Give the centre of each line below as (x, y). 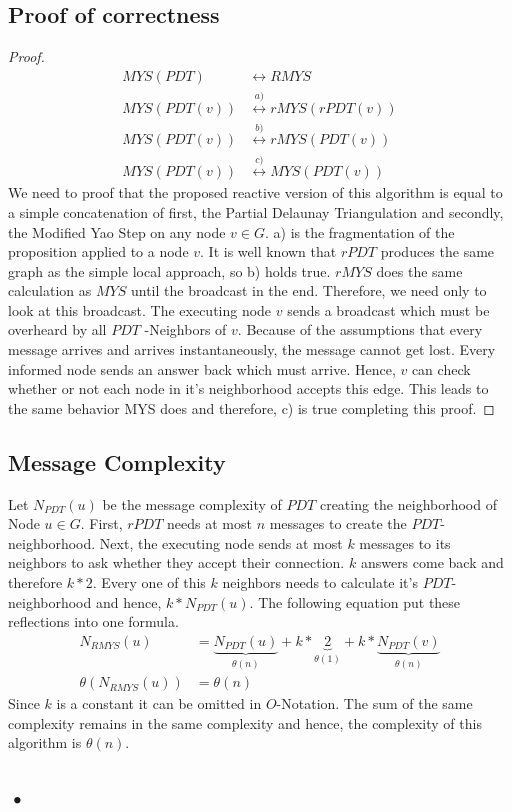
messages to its (405, 542)
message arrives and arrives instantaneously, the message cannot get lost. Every (252, 349)
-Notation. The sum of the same (374, 703)
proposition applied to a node (98, 251)
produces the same (437, 251)
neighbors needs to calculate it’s (320, 582)
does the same (419, 270)
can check (441, 368)
